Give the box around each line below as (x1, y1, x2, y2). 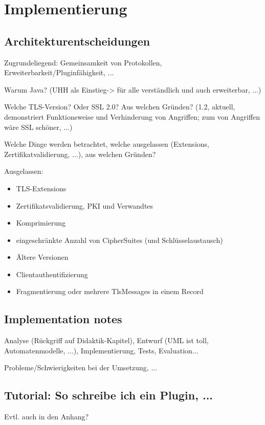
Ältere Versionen (16, 252, 69, 262)
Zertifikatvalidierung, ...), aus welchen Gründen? (4, 148, 156, 159)
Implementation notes (4, 311, 122, 327)
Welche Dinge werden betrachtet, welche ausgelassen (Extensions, (4, 139, 209, 149)
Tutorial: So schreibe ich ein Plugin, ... (4, 387, 213, 403)
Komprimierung (16, 217, 65, 228)
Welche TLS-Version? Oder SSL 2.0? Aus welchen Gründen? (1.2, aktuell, (4, 101, 235, 112)
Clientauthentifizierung (16, 269, 88, 279)
